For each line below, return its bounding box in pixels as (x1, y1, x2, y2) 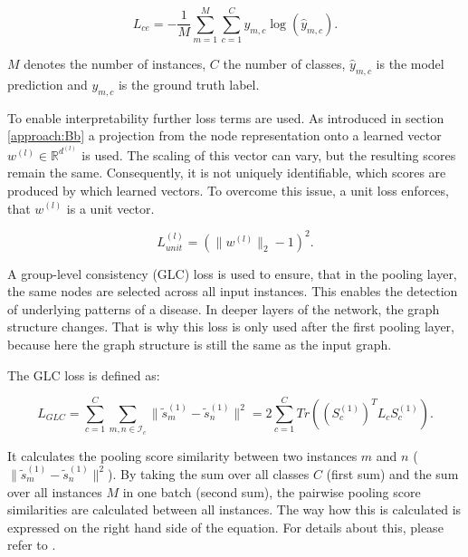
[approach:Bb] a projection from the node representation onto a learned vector (7, 126, 442, 145)
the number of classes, (223, 54, 346, 73)
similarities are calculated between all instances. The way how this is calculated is (7, 500, 462, 519)
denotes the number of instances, (24, 54, 206, 73)
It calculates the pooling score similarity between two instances (7, 446, 358, 465)
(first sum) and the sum (326, 464, 459, 483)
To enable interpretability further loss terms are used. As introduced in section (7, 108, 444, 127)
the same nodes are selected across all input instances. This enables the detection (7, 282, 458, 301)
